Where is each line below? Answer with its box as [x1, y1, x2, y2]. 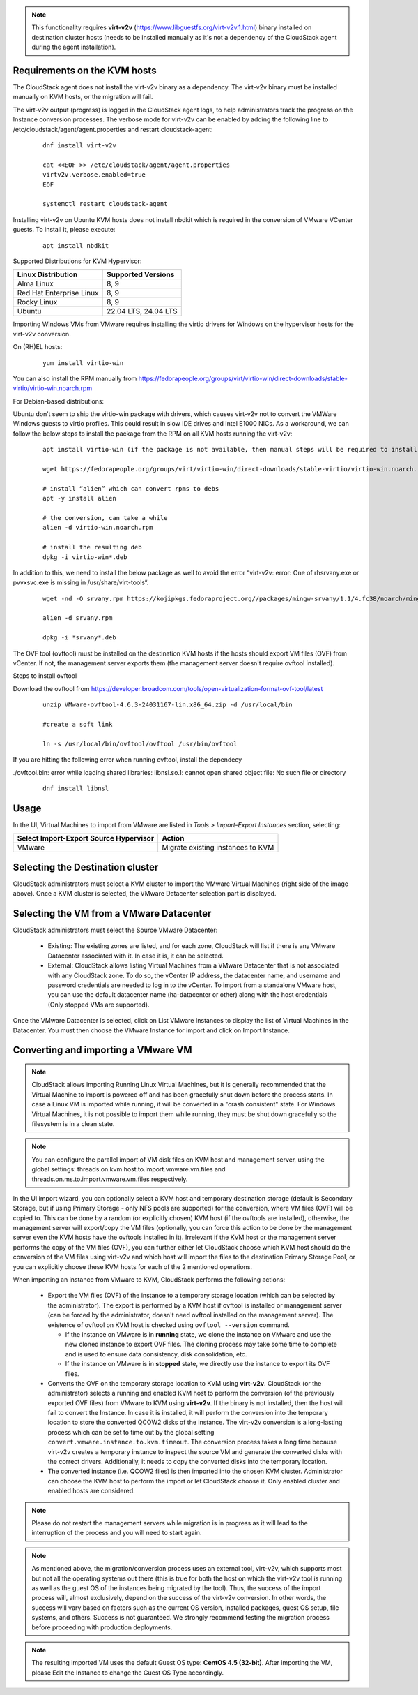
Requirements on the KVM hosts [13, 64, 157, 76]
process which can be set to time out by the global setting [47, 1428, 215, 1436]
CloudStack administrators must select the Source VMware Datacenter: [13, 926, 218, 935]
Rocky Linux [17, 297, 58, 307]
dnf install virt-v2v [42, 142, 116, 149]
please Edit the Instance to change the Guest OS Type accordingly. [31, 1668, 224, 1677]
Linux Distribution [17, 269, 78, 279]
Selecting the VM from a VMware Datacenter [13, 908, 212, 919]
